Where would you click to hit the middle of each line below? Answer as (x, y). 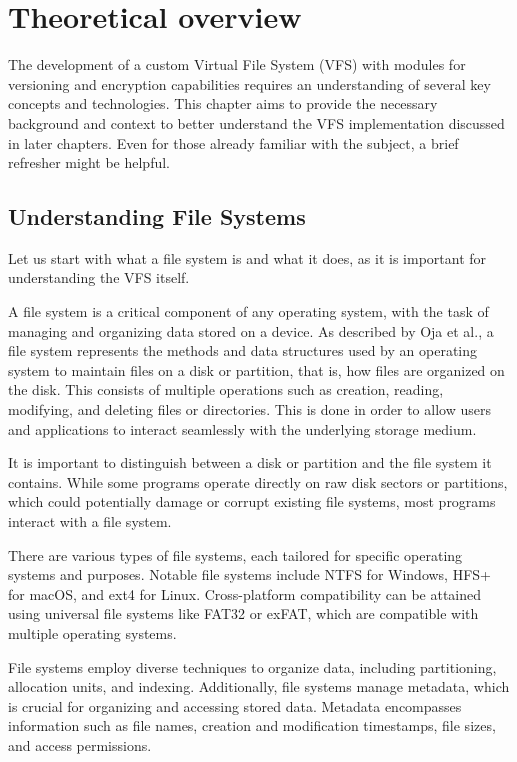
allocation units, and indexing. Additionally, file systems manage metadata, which (259, 686)
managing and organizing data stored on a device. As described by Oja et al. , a (251, 330)
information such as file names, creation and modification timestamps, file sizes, (252, 725)
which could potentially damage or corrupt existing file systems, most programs (252, 501)
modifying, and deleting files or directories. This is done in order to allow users (249, 409)
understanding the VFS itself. (99, 277)
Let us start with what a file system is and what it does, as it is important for (247, 257)
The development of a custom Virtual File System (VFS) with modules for (237, 64)
